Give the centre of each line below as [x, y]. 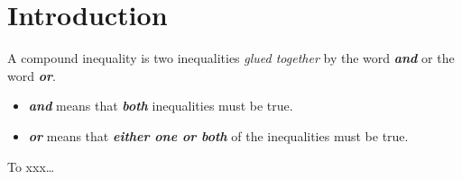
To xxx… [31, 166]
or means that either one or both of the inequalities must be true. [218, 135]
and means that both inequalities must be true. [161, 106]
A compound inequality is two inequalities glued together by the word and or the [231, 58]
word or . [32, 75]
